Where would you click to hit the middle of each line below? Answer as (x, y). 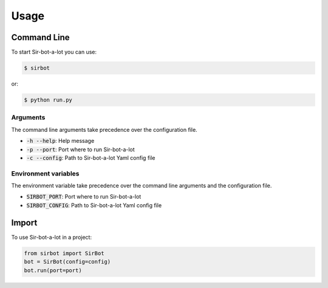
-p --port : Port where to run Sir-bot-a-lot (80, 149)
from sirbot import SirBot (64, 253)
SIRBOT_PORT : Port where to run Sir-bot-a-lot (84, 197)
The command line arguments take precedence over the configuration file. (104, 129)
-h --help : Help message (60, 141)
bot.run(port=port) (53, 270)
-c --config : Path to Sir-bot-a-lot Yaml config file (91, 157)
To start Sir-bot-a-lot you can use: (54, 52)
